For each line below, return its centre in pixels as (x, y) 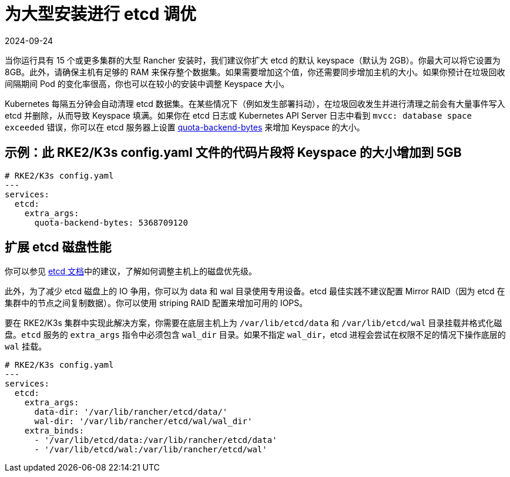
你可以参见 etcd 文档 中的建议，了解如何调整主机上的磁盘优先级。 (131, 271)
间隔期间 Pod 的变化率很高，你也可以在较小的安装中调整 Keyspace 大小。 (147, 83)
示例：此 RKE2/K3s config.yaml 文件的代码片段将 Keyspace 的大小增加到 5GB (233, 153)
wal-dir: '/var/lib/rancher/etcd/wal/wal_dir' (143, 421)
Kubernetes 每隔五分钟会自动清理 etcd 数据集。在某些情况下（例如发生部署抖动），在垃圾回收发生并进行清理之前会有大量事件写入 (255, 103)
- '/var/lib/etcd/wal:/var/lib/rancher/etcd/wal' (151, 450)
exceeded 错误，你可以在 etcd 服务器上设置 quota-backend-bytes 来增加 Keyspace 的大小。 (185, 127)
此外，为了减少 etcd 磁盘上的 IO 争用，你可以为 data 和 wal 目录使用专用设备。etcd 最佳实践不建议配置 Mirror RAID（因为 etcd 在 (255, 291)
